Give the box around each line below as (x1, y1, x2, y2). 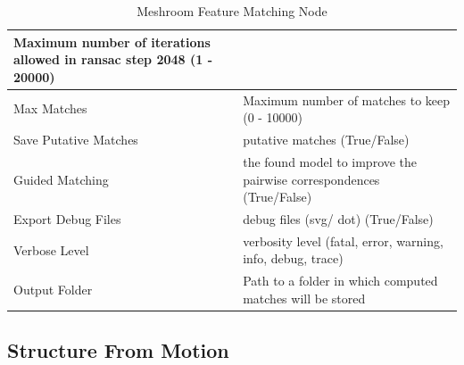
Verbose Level (13, 240, 89, 259)
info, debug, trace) (243, 249, 344, 268)
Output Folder (13, 280, 93, 299)
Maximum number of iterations (13, 32, 211, 51)
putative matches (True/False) (243, 130, 410, 149)
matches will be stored (243, 288, 366, 307)
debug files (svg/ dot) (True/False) (243, 209, 434, 228)
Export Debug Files (13, 209, 121, 228)
